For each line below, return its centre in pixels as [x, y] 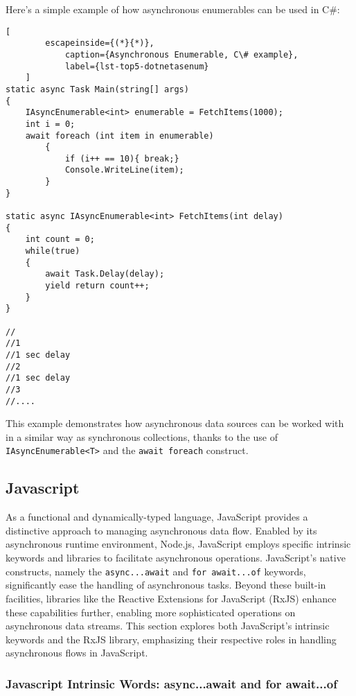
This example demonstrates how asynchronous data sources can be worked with [175, 423]
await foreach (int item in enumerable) [119, 136]
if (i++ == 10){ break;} [122, 158]
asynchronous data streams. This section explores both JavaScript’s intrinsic [168, 626]
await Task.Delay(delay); [105, 274]
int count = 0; [60, 240]
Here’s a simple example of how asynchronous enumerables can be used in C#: [173, 9]
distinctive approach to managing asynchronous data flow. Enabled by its [161, 530]
